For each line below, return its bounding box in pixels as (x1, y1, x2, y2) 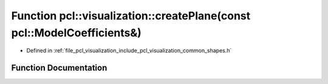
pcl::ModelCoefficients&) (11, 26, 142, 39)
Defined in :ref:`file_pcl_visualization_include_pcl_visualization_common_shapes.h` (26, 47, 232, 54)
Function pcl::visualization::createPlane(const (11, 9, 251, 22)
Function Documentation (11, 63, 108, 73)
